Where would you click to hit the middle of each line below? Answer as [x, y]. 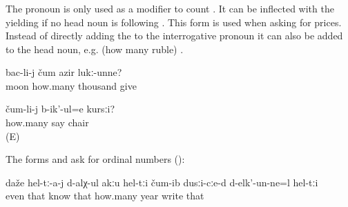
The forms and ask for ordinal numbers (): [95, 159]
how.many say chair [47, 122]
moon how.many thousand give [71, 85]
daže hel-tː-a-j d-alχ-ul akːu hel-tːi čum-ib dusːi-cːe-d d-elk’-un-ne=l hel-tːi [162, 182]
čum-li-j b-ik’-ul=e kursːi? [60, 109]
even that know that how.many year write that [105, 196]
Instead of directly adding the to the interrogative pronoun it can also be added [174, 36]
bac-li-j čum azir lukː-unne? [64, 72]
